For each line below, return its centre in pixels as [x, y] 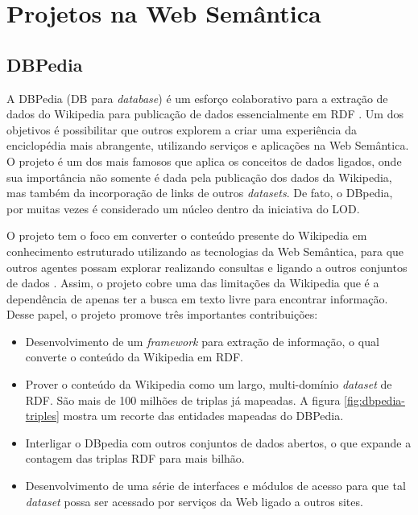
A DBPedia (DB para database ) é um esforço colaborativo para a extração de [197, 98]
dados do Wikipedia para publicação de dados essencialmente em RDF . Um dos [205, 114]
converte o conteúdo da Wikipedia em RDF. [134, 357]
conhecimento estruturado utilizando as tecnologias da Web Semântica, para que [205, 251]
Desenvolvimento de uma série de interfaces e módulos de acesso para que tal [215, 486]
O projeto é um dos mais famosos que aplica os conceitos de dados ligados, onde [204, 161]
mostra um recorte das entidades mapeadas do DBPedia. [203, 416]
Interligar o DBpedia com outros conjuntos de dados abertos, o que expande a [218, 442]
